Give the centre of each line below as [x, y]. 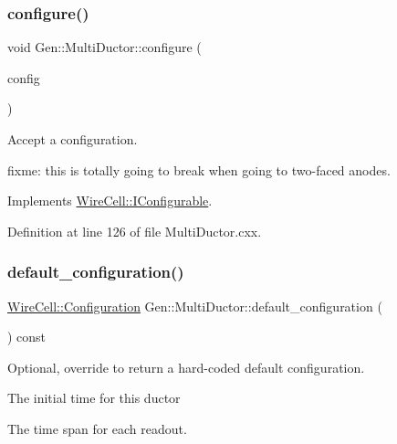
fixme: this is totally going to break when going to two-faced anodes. [199, 169]
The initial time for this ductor [94, 398]
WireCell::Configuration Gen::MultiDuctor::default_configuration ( [195, 306]
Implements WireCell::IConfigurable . [110, 201]
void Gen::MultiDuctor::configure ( [104, 47]
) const [27, 337]
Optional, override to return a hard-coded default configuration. [186, 367]
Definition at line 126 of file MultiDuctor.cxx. [135, 231]
